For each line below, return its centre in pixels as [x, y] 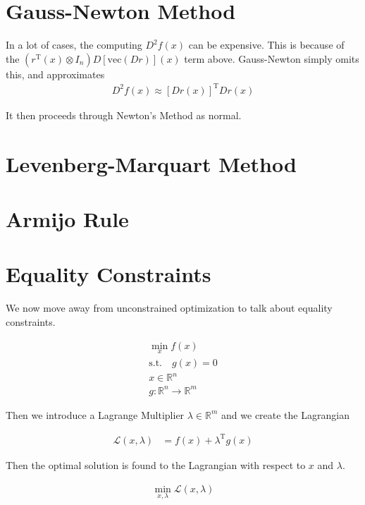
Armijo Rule [67, 219]
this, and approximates [55, 74]
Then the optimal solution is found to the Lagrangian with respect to [156, 464]
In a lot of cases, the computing [74, 45]
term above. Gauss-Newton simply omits [272, 58]
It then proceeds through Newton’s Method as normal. [124, 115]
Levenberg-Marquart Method [151, 163]
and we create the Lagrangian [285, 414]
